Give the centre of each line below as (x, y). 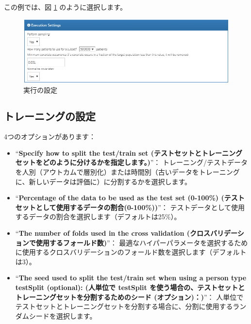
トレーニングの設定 (50, 116)
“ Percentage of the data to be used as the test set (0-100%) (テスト (130, 198)
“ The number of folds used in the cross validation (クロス (113, 233)
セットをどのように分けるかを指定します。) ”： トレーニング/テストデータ (131, 162)
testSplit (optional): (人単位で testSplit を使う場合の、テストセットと (130, 287)
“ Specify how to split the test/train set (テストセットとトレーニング (129, 153)
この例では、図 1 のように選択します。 (65, 7)
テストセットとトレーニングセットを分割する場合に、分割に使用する (124, 306)
